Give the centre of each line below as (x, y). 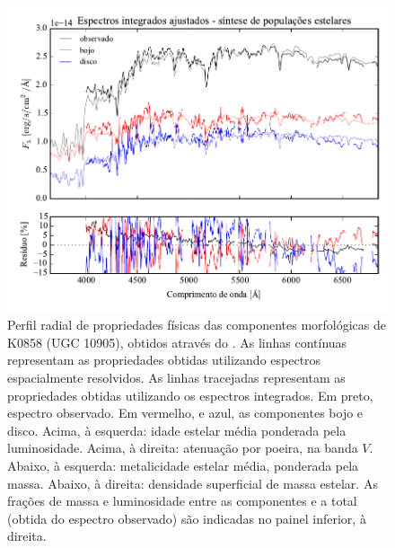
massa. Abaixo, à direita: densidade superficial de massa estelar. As (193, 483)
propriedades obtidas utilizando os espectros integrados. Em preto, (190, 395)
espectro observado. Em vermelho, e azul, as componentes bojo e (185, 413)
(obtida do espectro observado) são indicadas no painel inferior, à (187, 518)
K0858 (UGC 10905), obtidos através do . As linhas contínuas (177, 342)
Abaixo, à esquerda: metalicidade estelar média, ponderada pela (183, 466)
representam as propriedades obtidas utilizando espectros (164, 360)
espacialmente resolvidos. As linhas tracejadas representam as (176, 378)
